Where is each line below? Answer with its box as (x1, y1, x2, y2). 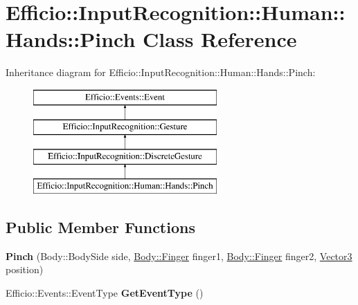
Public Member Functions (6, 216, 195, 238)
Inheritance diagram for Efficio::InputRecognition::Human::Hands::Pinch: (6, 65, 316, 80)
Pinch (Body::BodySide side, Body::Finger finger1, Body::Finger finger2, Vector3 (6, 248, 352, 263)
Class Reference (143, 25, 297, 53)
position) (6, 262, 44, 277)
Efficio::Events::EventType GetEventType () (6, 286, 204, 300)
